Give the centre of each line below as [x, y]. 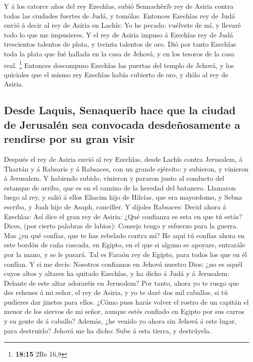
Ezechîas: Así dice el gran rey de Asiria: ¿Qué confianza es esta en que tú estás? [123, 216]
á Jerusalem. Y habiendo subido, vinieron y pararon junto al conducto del [114, 178]
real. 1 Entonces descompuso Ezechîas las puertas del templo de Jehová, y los [119, 64]
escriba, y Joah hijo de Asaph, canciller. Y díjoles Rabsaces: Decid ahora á [115, 206]
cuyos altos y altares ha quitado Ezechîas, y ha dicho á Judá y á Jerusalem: [117, 273]
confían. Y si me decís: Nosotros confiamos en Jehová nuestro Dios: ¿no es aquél [123, 264]
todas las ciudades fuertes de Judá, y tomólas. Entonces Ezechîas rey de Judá [120, 15]
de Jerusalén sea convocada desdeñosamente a [122, 124]
